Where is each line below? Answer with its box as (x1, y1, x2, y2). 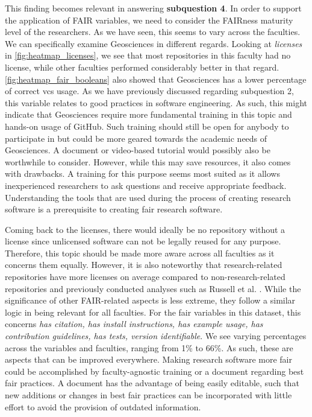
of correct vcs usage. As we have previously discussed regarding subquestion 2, (5, 84, 294, 97)
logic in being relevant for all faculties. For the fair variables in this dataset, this (5, 305, 301, 318)
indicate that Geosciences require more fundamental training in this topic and (5, 108, 292, 121)
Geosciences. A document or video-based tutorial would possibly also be (5, 144, 270, 156)
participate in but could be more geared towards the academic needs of (5, 132, 267, 144)
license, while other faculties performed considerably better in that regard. (5, 60, 279, 73)
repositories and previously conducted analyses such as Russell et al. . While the (5, 282, 301, 294)
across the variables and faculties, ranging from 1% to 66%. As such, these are (5, 341, 293, 354)
